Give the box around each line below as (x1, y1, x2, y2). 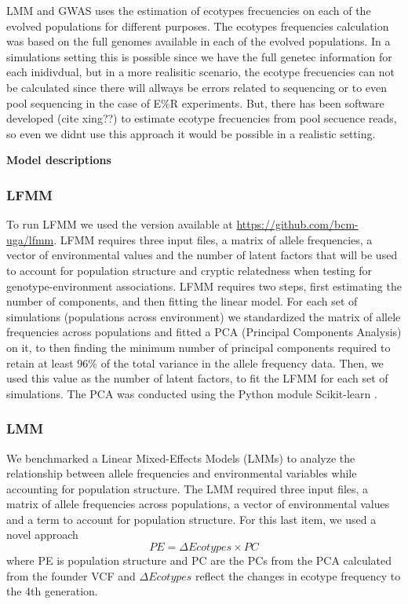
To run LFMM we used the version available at (6, 216, 233, 232)
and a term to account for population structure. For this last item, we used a (6, 511, 377, 527)
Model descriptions (6, 152, 111, 168)
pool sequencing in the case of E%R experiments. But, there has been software (6, 94, 384, 111)
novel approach (6, 526, 78, 543)
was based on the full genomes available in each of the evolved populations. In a (6, 33, 391, 49)
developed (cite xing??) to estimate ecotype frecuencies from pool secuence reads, (6, 110, 397, 126)
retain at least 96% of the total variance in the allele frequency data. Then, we (6, 354, 384, 371)
